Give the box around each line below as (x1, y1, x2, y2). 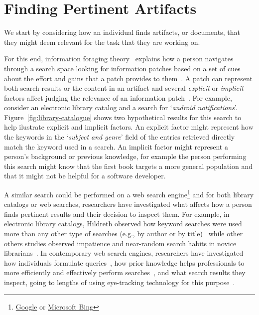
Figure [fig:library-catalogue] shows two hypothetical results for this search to (4, 112, 242, 122)
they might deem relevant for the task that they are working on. (4, 36, 200, 47)
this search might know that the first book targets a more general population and (4, 160, 253, 171)
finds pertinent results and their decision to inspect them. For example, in (4, 208, 230, 219)
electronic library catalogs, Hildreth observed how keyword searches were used (4, 218, 242, 229)
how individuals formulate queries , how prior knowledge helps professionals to (4, 257, 245, 268)
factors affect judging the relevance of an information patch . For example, (4, 92, 232, 103)
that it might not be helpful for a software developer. (4, 170, 166, 181)
